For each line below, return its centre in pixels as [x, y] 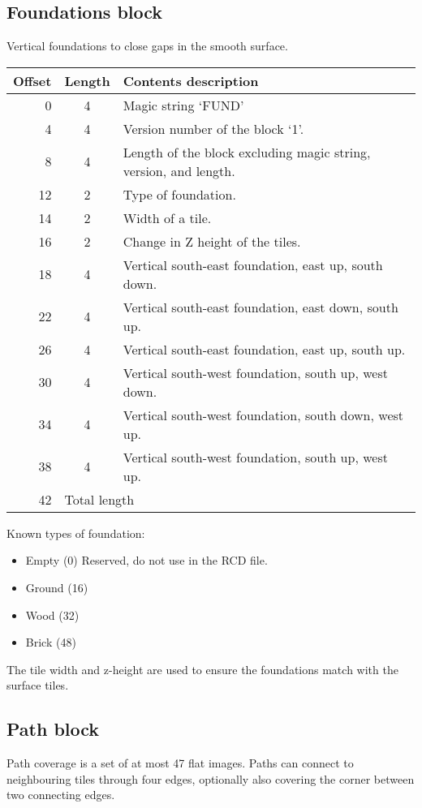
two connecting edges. [61, 795]
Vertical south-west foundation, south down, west [263, 415]
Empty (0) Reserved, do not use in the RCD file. [146, 560]
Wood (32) [52, 615]
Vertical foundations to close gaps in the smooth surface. [147, 46]
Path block [53, 729]
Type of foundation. [179, 194]
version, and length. [179, 170]
